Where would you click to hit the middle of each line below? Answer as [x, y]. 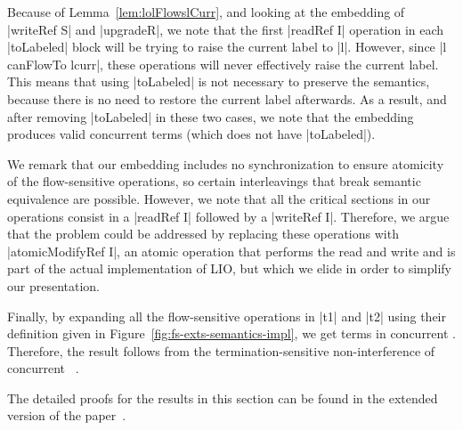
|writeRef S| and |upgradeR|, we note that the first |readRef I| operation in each [226, 29]
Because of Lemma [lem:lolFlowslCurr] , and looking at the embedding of [206, 12]
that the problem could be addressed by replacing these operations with [203, 234]
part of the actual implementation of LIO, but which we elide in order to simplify [229, 268]
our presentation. [54, 285]
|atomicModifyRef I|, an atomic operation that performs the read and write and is [231, 251]
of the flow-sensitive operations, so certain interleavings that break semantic [214, 181]
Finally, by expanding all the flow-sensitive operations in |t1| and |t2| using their [227, 316]
